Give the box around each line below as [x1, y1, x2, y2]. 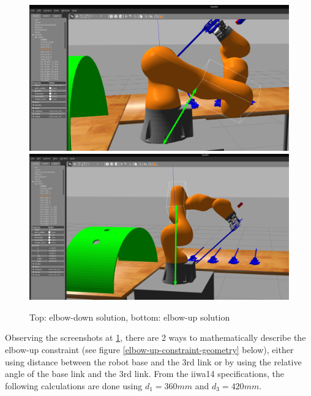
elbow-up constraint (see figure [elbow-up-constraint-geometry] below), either [5, 343, 294, 356]
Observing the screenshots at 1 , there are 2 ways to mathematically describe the [5, 331, 306, 344]
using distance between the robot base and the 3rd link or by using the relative [5, 355, 302, 368]
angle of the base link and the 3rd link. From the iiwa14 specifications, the [5, 367, 284, 380]
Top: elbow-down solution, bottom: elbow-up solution [29, 310, 230, 323]
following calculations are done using [5, 379, 143, 392]
